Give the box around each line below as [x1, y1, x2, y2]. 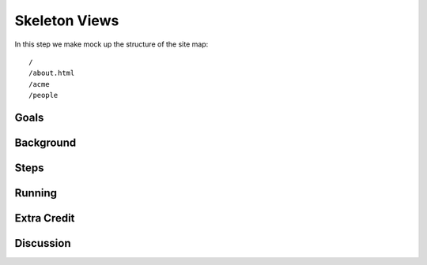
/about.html [28, 69, 75, 78]
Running [14, 186, 58, 200]
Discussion [14, 237, 71, 250]
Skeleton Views [14, 12, 119, 29]
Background [14, 136, 77, 149]
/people [28, 91, 59, 100]
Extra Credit [14, 211, 75, 225]
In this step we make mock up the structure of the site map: [14, 39, 209, 49]
